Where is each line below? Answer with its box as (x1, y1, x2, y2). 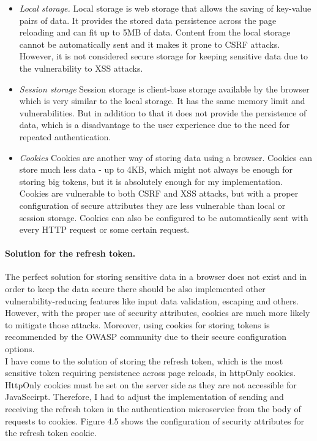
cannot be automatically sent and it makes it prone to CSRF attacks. (19, 37, 280, 50)
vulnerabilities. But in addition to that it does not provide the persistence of (19, 106, 307, 119)
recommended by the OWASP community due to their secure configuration (5, 330, 287, 343)
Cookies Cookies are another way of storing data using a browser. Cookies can (19, 151, 313, 164)
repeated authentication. (19, 130, 111, 143)
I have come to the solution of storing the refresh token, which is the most (5, 354, 283, 367)
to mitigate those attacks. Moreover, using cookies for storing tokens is (5, 318, 270, 331)
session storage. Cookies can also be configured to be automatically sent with (19, 211, 308, 224)
